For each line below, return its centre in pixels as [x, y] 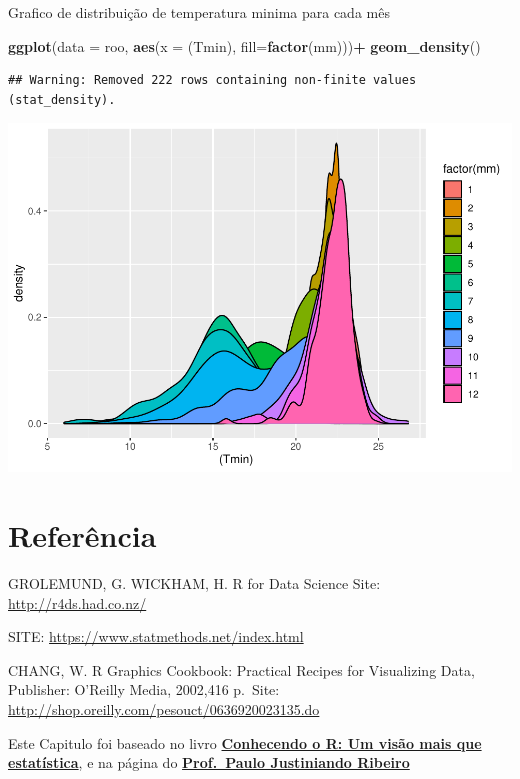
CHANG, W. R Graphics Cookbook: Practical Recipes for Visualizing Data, [241, 669]
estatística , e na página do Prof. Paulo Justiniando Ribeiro [209, 762]
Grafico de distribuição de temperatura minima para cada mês [199, 12]
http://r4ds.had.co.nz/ [77, 602]
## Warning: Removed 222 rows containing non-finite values [212, 80]
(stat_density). [62, 99]
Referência [82, 535]
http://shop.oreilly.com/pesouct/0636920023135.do [164, 708]
